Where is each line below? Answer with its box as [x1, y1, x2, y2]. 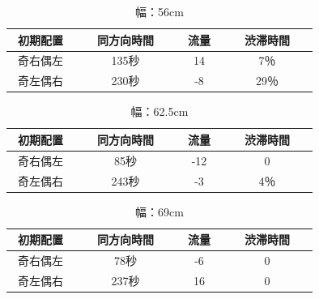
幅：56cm [135, 3, 184, 19]
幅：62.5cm [130, 103, 189, 120]
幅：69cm [135, 203, 184, 220]
